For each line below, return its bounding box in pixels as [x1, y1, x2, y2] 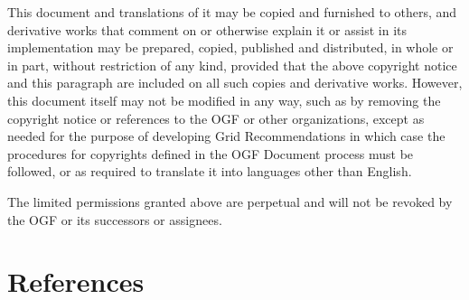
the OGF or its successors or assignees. [7, 210, 222, 229]
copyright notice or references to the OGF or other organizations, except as [7, 108, 425, 127]
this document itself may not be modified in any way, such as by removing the [7, 90, 441, 109]
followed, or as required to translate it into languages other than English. [7, 162, 412, 181]
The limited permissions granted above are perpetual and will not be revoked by [7, 192, 453, 211]
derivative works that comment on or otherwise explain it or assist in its [7, 20, 408, 39]
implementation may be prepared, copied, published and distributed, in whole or [7, 38, 454, 57]
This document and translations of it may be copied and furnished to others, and [7, 3, 457, 21]
